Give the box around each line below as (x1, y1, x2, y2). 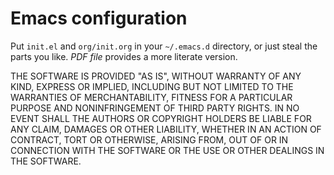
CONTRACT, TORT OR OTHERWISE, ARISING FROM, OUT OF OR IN (10, 133, 289, 146)
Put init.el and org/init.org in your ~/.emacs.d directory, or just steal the (10, 40, 318, 52)
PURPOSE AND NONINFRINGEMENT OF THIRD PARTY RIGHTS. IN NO (10, 102, 300, 114)
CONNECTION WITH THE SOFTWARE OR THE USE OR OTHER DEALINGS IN (10, 144, 325, 156)
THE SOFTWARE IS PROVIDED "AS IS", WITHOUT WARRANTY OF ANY (10, 70, 302, 82)
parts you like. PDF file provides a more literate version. (10, 50, 238, 62)
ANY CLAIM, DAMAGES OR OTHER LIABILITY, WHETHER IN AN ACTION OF (10, 123, 322, 135)
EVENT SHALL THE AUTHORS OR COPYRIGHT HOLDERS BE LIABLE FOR (10, 112, 312, 124)
